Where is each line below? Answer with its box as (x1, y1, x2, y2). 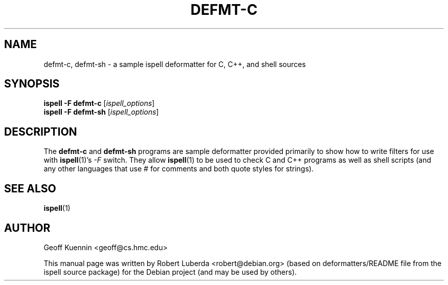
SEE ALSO (4, 182, 56, 195)
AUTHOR (4, 221, 51, 234)
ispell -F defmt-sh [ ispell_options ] (43, 107, 159, 117)
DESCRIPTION (4, 125, 77, 138)
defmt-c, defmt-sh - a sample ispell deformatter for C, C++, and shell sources (43, 59, 306, 69)
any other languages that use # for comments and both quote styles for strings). (43, 164, 314, 173)
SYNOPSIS (4, 77, 60, 91)
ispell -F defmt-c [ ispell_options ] (43, 99, 155, 108)
